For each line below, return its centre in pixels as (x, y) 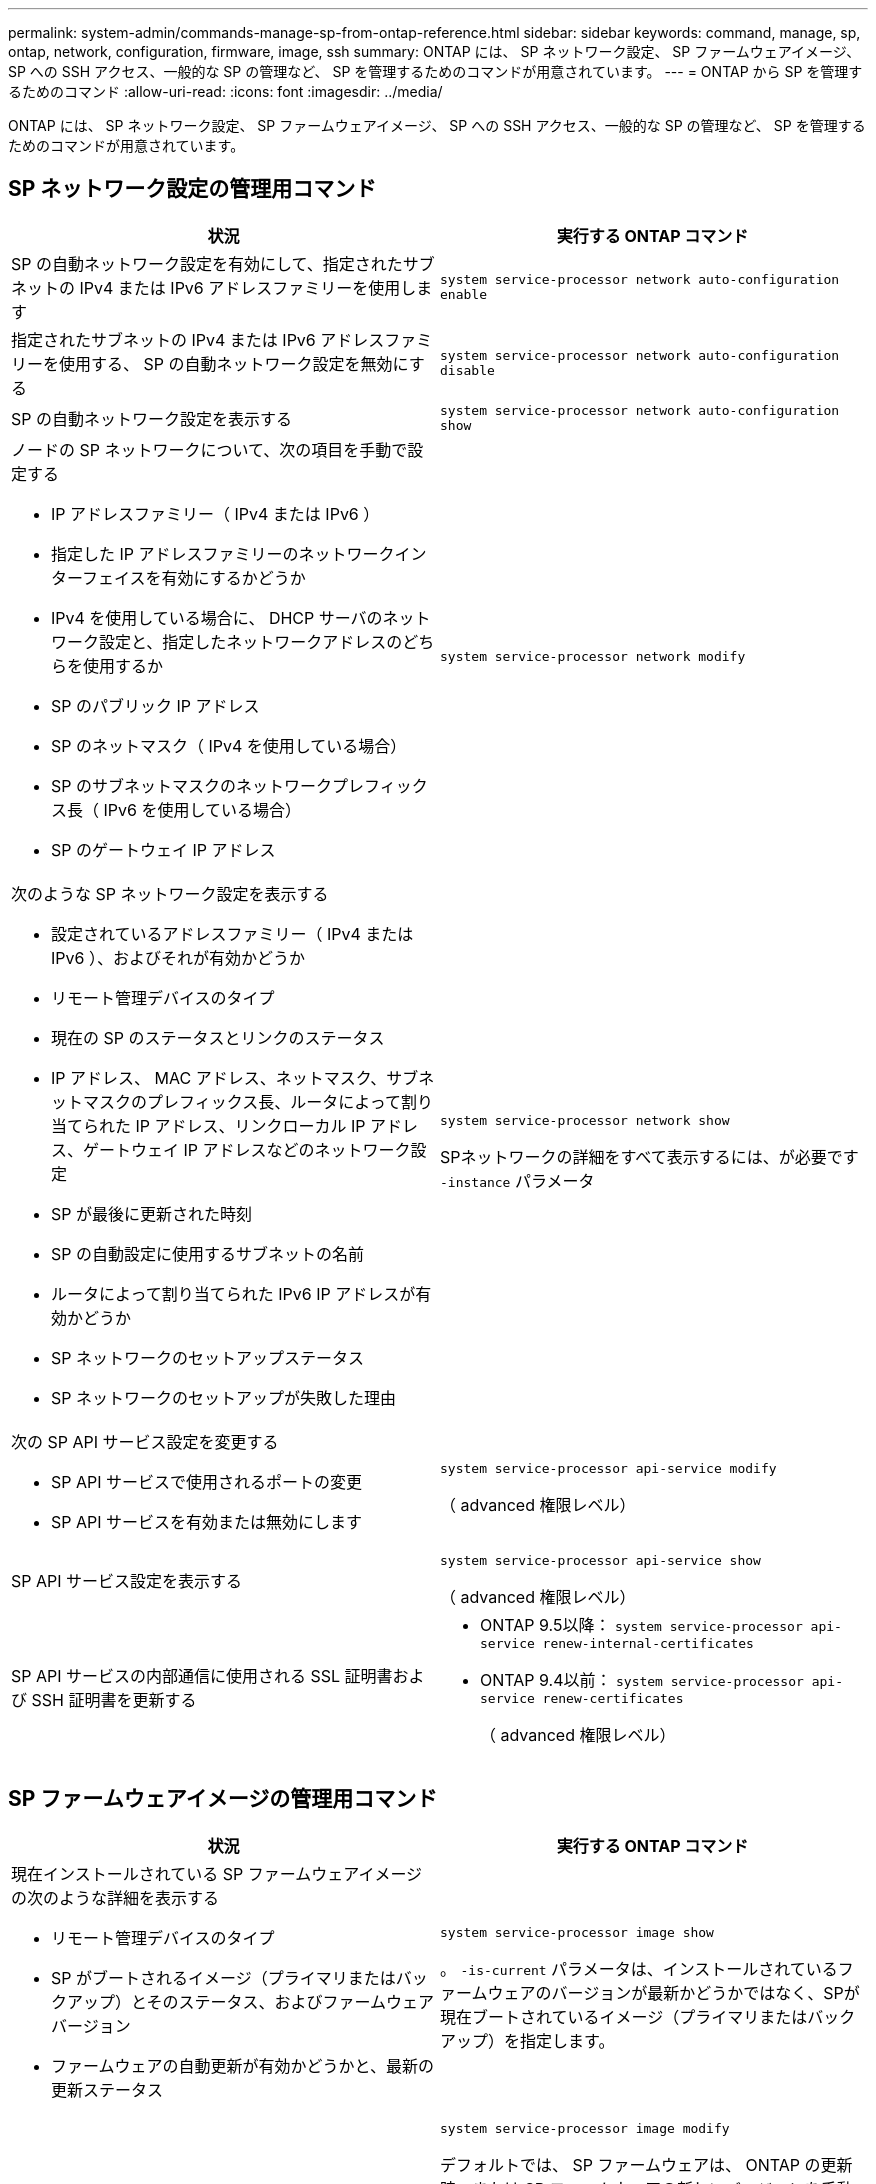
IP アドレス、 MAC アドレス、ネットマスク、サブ (235, 1077)
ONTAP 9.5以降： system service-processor (641, 1624)
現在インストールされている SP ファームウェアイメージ (217, 1873)
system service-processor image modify (585, 2128)
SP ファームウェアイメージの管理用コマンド (223, 1799)
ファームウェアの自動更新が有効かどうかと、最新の (242, 2065)
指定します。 (567, 2041)
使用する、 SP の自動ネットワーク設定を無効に (234, 363)
